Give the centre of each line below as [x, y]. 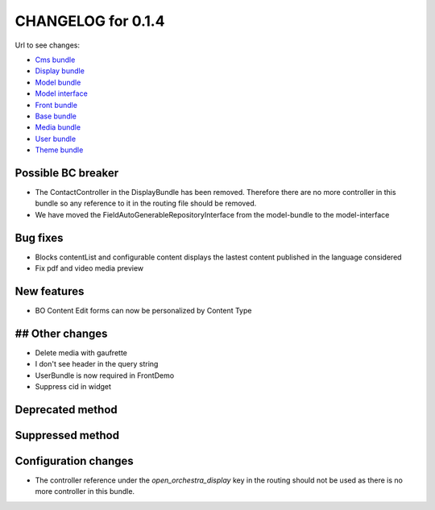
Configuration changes [75, 460]
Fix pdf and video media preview [89, 268]
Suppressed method [67, 435]
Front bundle [56, 105]
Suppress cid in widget [73, 387]
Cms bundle [55, 60]
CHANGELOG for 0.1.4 [90, 21]
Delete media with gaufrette [81, 352]
